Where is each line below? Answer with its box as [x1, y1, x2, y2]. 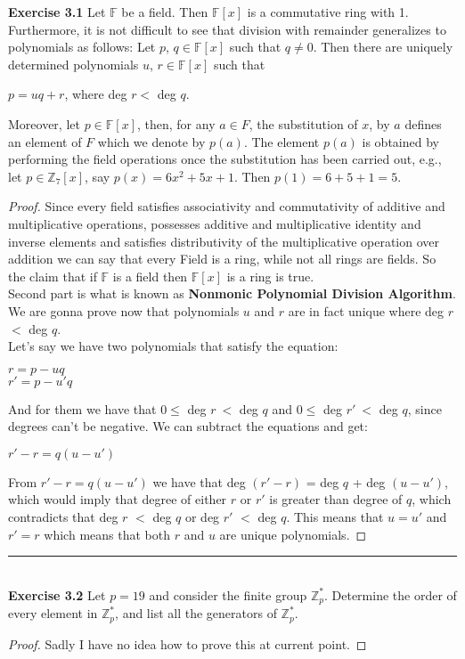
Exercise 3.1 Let [8, 3, 106, 20]
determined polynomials [8, 54, 139, 73]
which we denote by [97, 132, 206, 151]
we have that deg [152, 472, 246, 491]
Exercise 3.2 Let [8, 585, 106, 604]
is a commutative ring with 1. [247, 3, 409, 20]
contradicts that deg [8, 508, 118, 526]
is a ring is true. [226, 266, 314, 285]
